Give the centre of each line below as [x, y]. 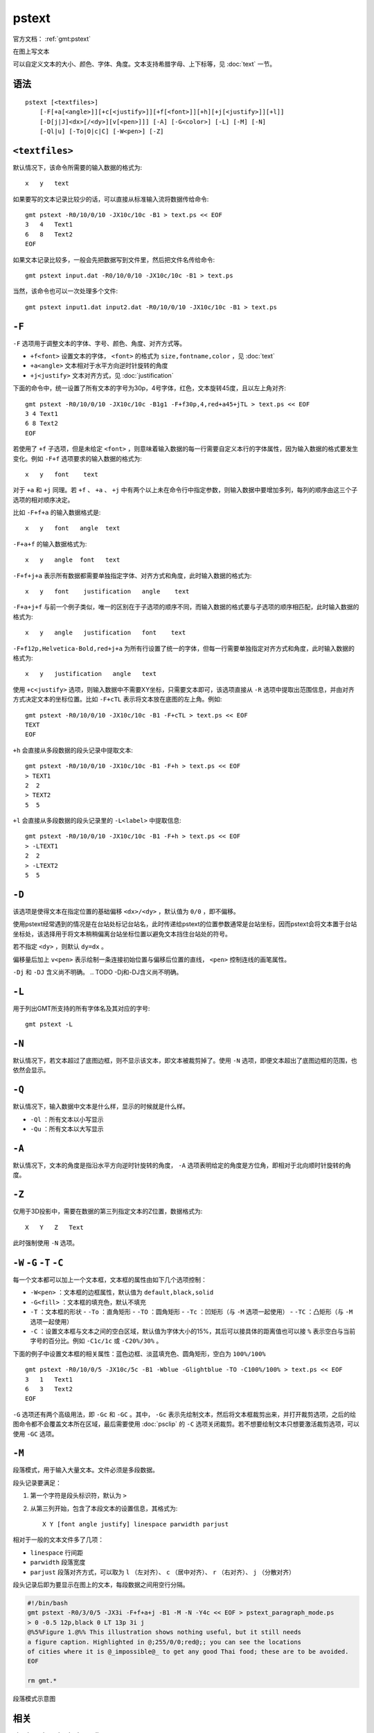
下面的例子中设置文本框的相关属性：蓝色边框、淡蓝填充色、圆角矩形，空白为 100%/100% [139, 1353]
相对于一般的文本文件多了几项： [58, 1540]
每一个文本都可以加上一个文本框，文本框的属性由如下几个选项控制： [110, 1280]
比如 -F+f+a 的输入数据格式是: [57, 512]
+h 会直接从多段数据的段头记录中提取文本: [73, 750]
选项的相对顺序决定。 [43, 500]
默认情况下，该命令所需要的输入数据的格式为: [78, 167]
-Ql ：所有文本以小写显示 [67, 1119]
